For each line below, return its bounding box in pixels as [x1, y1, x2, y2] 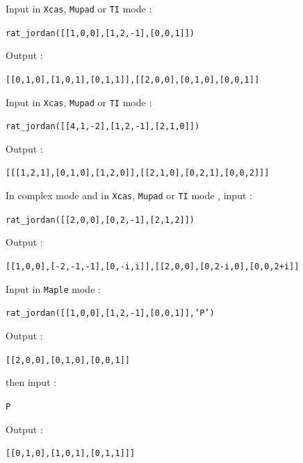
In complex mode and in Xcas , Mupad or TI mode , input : [6, 188, 252, 203]
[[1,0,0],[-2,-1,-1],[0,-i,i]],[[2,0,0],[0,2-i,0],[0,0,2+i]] [6, 262, 300, 272]
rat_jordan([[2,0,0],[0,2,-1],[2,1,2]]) [6, 214, 195, 225]
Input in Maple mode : [6, 281, 101, 296]
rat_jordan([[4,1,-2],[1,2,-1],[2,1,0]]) [6, 121, 200, 132]
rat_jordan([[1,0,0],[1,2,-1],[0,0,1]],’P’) [6, 308, 215, 319]
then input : [6, 375, 57, 389]
